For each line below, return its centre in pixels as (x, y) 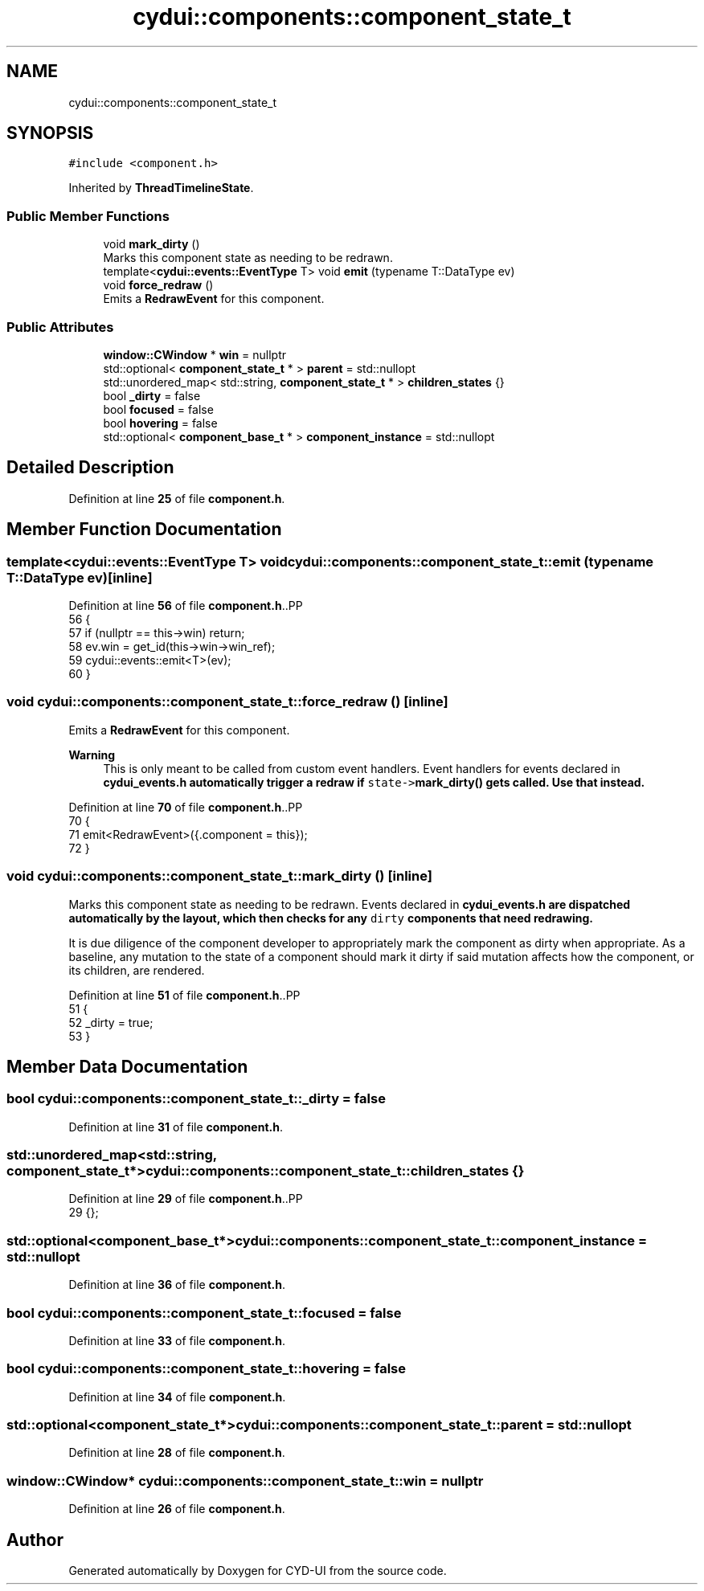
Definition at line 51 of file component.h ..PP (184, 995)
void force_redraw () (158, 285)
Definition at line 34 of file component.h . (177, 1397)
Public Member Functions (88, 216)
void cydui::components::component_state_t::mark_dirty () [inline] (219, 876)
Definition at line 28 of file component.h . (177, 1453)
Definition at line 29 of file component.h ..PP (186, 1199)
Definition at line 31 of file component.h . (176, 1127)
